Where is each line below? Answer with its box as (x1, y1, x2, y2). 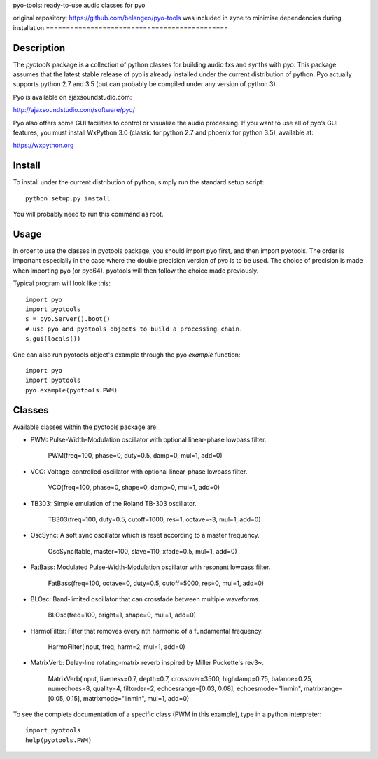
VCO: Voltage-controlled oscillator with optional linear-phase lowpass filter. (30, 467, 248, 476)
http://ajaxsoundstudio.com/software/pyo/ (13, 106, 136, 114)
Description (13, 42, 66, 54)
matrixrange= (303, 684, 343, 693)
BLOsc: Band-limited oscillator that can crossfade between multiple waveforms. (30, 594, 260, 603)
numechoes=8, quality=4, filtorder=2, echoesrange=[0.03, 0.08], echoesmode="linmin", (48, 684, 302, 693)
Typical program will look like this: (13, 279, 111, 287)
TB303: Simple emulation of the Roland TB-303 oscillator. (30, 499, 197, 507)
